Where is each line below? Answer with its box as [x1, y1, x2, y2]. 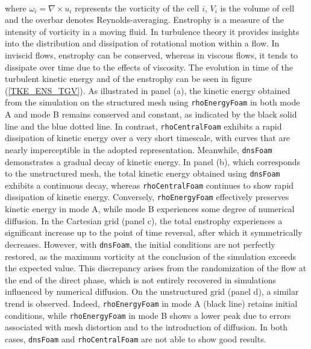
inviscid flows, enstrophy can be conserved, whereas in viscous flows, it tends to [5, 48, 298, 61]
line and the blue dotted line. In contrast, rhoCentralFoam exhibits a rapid [5, 119, 282, 132]
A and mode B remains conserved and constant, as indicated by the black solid [5, 108, 297, 120]
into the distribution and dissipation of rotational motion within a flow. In [5, 37, 280, 49]
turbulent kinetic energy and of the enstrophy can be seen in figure [5, 72, 252, 85]
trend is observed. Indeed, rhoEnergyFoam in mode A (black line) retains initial [5, 297, 298, 309]
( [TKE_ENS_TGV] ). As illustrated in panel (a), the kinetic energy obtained [5, 84, 291, 96]
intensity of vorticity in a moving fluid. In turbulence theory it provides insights [5, 25, 300, 37]
